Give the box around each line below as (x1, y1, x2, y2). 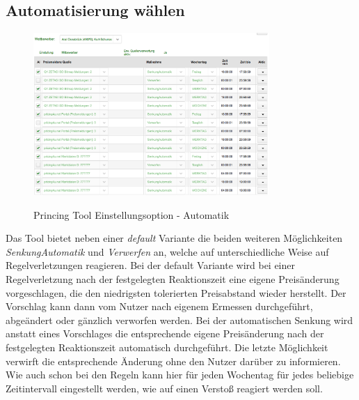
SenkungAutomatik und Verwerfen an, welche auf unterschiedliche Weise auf (6, 244, 329, 259)
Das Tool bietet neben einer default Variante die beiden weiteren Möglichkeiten (6, 231, 343, 245)
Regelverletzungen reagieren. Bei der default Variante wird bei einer (6, 258, 295, 272)
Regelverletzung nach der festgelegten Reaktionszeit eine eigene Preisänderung (6, 272, 340, 286)
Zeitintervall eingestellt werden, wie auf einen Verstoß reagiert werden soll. (6, 380, 323, 395)
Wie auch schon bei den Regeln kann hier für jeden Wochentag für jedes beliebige (6, 367, 354, 382)
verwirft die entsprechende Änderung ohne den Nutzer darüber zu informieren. (6, 353, 341, 368)
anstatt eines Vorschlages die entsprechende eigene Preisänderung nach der (6, 326, 324, 341)
